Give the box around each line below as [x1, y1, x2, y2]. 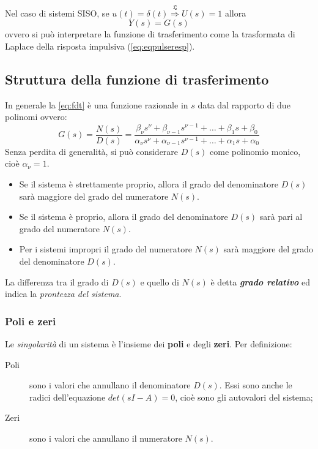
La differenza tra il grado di [5, 275, 109, 288]
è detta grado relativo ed [210, 275, 311, 288]
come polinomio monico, [210, 145, 301, 157]
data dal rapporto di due [198, 98, 290, 111]
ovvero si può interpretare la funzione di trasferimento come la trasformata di [5, 28, 295, 40]
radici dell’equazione [29, 390, 106, 403]
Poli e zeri [5, 313, 56, 328]
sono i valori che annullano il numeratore [29, 432, 182, 444]
